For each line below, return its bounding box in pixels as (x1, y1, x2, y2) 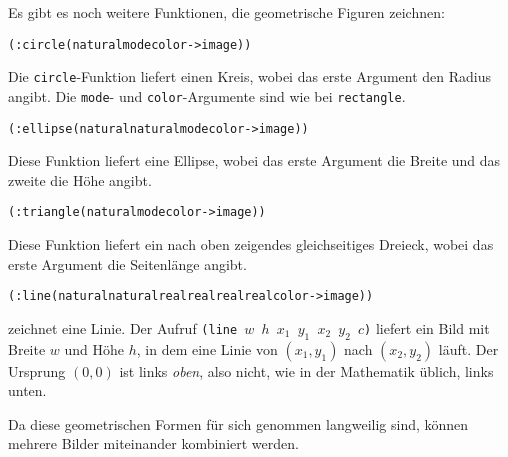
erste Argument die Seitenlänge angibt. (8, 253, 247, 274)
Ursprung (8, 360, 66, 381)
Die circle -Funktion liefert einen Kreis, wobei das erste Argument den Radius (8, 66, 492, 87)
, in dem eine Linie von (136, 338, 278, 359)
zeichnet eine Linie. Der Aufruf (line (8, 317, 238, 338)
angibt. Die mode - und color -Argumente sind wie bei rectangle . (8, 85, 406, 106)
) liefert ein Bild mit (364, 317, 490, 338)
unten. (8, 380, 47, 401)
